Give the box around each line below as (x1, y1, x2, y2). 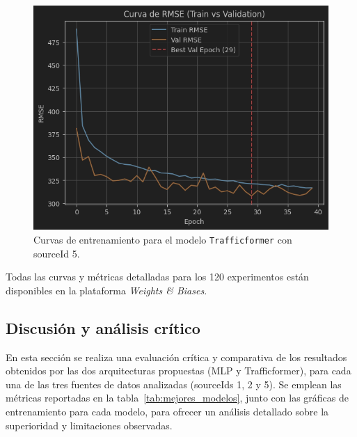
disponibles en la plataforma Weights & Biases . (6, 283, 207, 297)
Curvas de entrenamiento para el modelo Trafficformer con (33, 232, 292, 247)
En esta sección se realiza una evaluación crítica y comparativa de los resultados (6, 349, 347, 364)
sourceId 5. (33, 246, 80, 260)
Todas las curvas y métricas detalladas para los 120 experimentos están (6, 269, 309, 284)
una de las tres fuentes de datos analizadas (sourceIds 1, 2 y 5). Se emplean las (6, 376, 342, 391)
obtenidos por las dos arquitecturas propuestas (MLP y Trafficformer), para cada (6, 363, 351, 378)
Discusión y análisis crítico (6, 317, 200, 338)
